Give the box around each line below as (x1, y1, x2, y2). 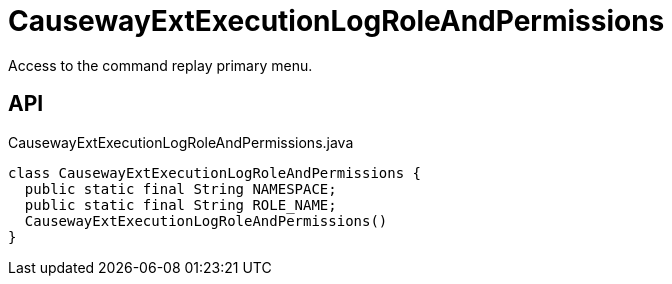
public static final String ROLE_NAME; (24, 196, 337, 213)
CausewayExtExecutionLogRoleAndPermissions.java (8, 133, 354, 151)
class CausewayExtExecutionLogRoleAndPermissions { (8, 164, 422, 181)
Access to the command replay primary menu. (8, 56, 313, 74)
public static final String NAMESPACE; (24, 180, 337, 197)
